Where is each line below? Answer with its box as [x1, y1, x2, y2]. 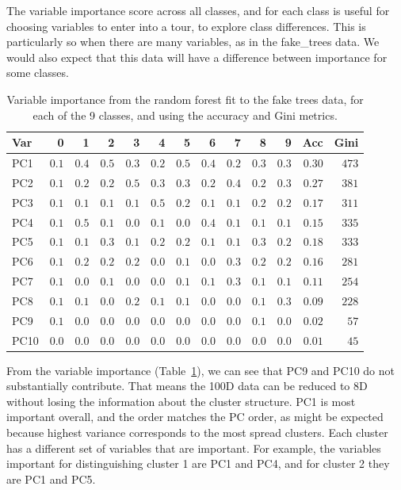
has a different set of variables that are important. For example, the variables [6, 439, 381, 456]
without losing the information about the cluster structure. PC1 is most [6, 392, 356, 409]
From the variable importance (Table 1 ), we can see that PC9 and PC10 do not [6, 362, 395, 378]
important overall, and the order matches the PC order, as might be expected [6, 408, 384, 425]
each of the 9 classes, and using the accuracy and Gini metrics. [32, 106, 338, 123]
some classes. [6, 64, 69, 81]
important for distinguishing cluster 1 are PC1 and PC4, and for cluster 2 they [6, 455, 390, 472]
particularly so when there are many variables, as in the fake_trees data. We [6, 33, 380, 50]
